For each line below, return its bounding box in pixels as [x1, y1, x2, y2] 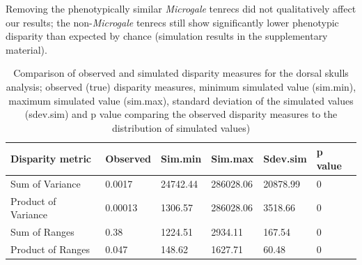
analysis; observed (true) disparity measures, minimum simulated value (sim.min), [6, 79, 356, 93]
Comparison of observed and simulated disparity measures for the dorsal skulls [13, 66, 349, 80]
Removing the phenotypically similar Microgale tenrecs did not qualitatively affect [6, 1, 356, 15]
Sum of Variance [10, 176, 81, 190]
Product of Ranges [10, 241, 90, 256]
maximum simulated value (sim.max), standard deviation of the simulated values [8, 93, 354, 107]
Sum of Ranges [10, 225, 74, 239]
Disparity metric [10, 151, 92, 166]
